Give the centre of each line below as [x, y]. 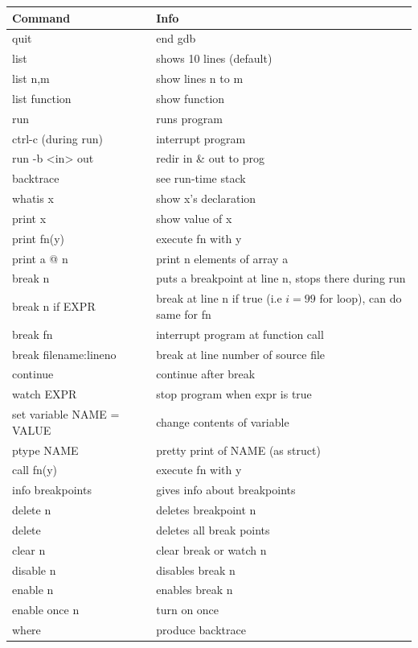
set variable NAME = [66, 414]
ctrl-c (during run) [57, 138]
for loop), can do [361, 298]
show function [191, 98]
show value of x [194, 218]
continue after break [206, 374]
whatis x [33, 198]
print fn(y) [39, 238]
